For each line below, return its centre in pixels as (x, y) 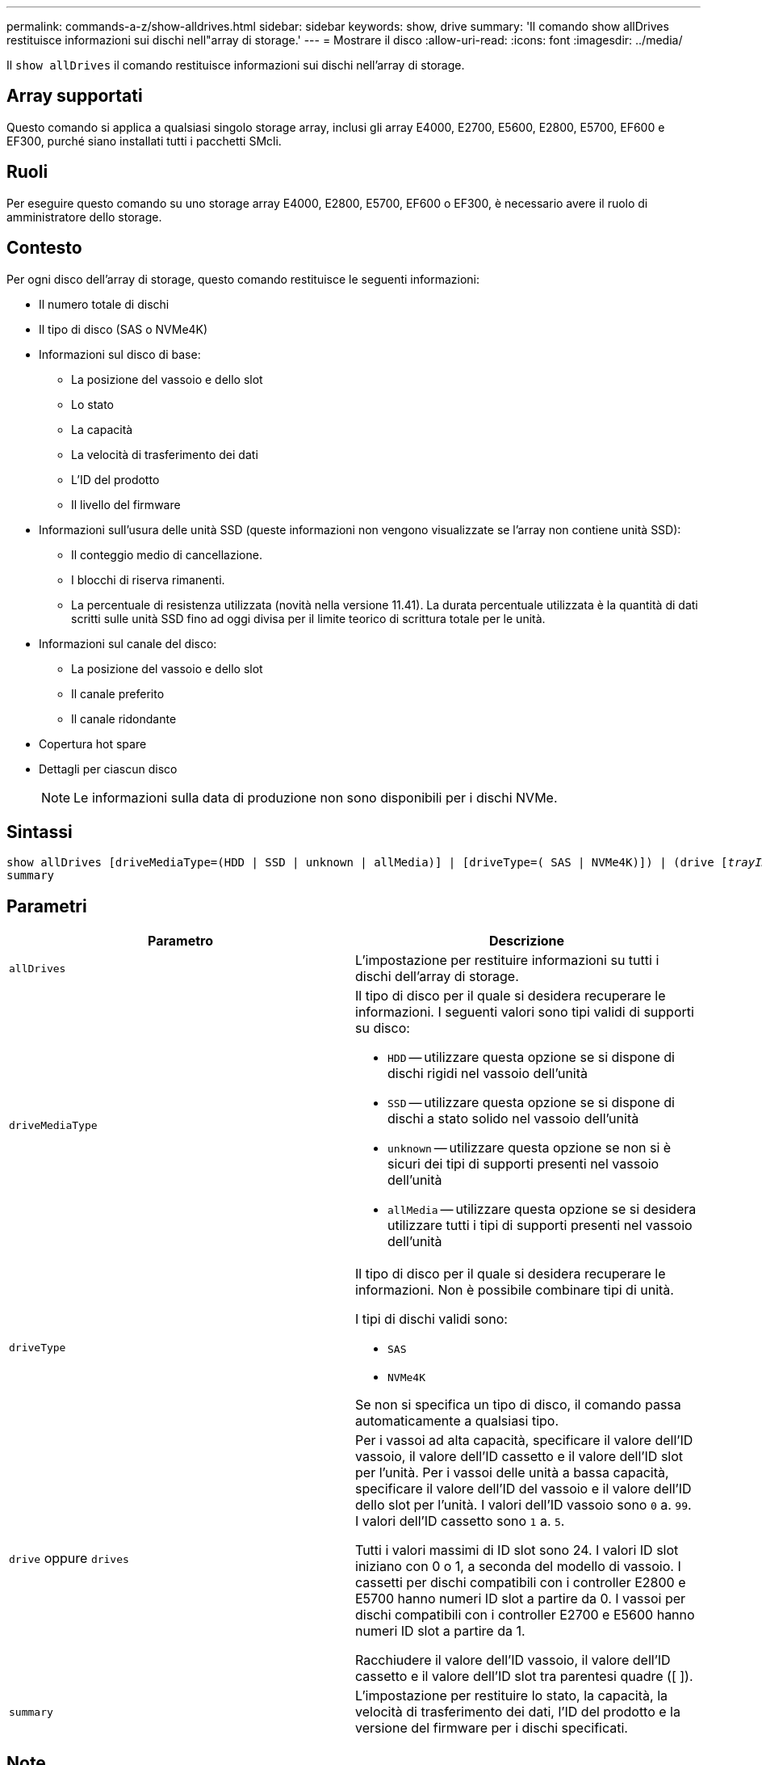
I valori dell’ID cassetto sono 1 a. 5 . (460, 1521)
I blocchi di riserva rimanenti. (148, 579)
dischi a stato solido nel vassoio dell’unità (513, 1119)
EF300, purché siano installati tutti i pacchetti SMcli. (144, 141)
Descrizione (527, 941)
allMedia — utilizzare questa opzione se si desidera (542, 1209)
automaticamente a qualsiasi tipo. (457, 1421)
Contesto (44, 248)
